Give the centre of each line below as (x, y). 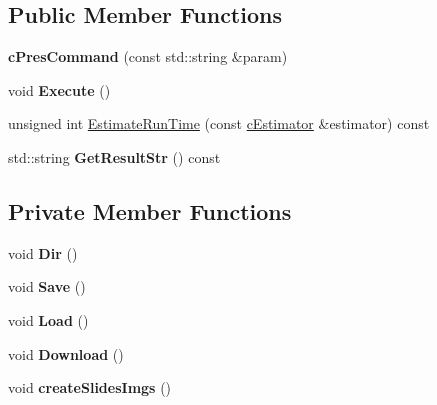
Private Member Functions (150, 210)
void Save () (47, 286)
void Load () (48, 319)
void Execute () (59, 89)
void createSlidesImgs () (90, 387)
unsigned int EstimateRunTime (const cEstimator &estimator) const (219, 123)
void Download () (66, 353)
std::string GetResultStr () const (114, 156)
